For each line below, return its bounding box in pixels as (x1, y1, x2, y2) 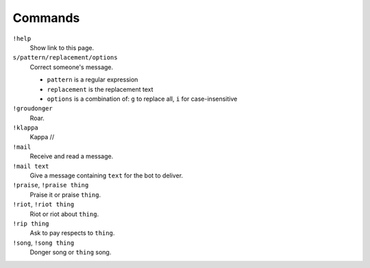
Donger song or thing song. (29, 248, 112, 256)
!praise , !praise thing (12, 181, 89, 189)
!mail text (12, 162, 49, 170)
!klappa (12, 124, 39, 132)
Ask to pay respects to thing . (29, 229, 115, 237)
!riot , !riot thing (12, 200, 75, 208)
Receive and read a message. (29, 152, 114, 160)
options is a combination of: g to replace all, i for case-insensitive (47, 95, 238, 103)
